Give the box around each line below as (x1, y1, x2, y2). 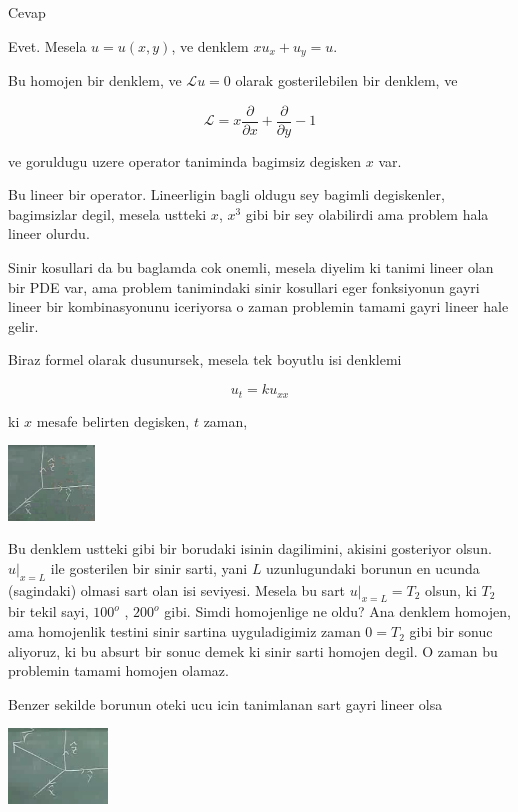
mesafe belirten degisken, (36, 410, 190, 431)
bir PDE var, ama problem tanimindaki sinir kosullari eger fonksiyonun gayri (8, 276, 480, 297)
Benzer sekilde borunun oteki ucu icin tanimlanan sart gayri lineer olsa (8, 693, 443, 714)
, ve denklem (171, 35, 249, 56)
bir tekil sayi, (8, 601, 89, 622)
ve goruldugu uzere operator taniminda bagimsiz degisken (8, 150, 362, 171)
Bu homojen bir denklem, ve (8, 70, 182, 91)
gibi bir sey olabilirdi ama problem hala (245, 203, 489, 224)
